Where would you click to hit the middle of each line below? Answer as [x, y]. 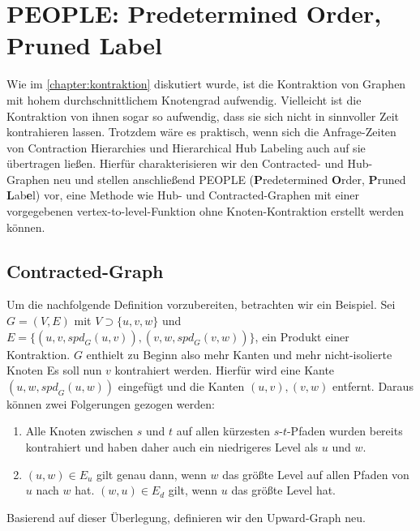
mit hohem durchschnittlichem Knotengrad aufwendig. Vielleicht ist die [184, 99]
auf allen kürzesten [223, 431]
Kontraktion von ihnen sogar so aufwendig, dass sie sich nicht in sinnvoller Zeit [203, 116]
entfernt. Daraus [373, 385]
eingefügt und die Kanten [181, 385]
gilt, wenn [193, 490]
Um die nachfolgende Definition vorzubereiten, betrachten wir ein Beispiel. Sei [201, 304]
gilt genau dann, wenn [152, 474]
